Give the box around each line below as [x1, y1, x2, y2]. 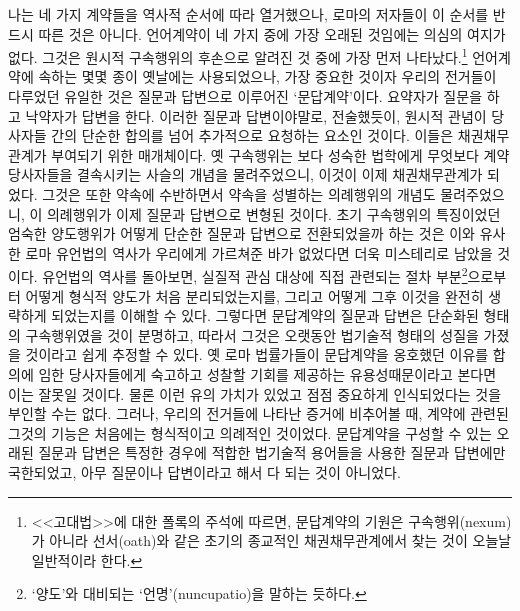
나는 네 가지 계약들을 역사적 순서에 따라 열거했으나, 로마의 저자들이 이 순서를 [8, 4, 489, 24]
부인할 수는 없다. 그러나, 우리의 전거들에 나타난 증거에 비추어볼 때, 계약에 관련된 [8, 403, 509, 424]
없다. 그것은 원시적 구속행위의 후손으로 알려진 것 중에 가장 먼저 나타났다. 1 [8, 44, 468, 67]
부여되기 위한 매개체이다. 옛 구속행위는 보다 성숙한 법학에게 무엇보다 [51, 144, 479, 165]
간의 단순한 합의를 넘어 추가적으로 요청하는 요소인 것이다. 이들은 [51, 125, 454, 146]
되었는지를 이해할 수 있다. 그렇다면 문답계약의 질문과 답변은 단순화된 [51, 305, 479, 326]
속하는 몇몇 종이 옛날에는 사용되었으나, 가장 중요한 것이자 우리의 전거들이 [38, 66, 497, 87]
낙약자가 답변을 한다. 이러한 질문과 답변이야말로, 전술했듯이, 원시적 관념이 [25, 105, 487, 126]
